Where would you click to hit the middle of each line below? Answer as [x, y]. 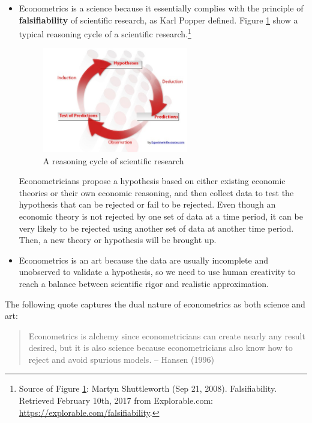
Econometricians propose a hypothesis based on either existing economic [152, 181]
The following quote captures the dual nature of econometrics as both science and [155, 304]
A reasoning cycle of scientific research [113, 160]
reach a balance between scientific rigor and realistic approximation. [144, 283]
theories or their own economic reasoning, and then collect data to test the [156, 192]
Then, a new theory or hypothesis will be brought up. [118, 240]
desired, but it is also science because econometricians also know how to [160, 347]
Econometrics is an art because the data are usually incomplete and [143, 260]
